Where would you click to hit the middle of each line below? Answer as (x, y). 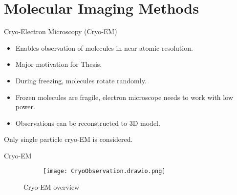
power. (25, 107)
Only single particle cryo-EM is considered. (68, 139)
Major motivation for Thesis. (59, 64)
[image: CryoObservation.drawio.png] (104, 171)
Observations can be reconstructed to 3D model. (88, 123)
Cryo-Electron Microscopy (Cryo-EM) (61, 31)
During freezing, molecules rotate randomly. (81, 80)
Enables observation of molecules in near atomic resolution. (104, 48)
